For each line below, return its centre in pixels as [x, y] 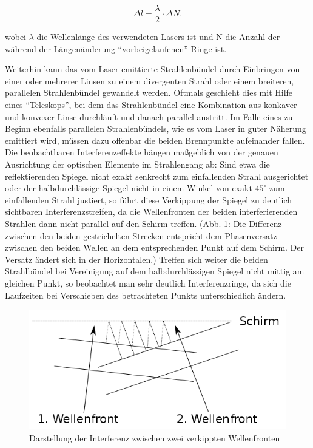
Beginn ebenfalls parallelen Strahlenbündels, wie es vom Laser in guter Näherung [156, 128]
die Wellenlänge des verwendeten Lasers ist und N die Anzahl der [158, 37]
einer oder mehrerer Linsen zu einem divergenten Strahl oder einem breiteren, [150, 80]
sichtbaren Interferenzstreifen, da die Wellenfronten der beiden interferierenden [151, 212]
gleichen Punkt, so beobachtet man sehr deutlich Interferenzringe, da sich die [148, 283]
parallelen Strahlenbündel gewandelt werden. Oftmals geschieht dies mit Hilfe [149, 93]
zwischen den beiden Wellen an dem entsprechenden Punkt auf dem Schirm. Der [154, 247]
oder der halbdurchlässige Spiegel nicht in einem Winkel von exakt [129, 188]
